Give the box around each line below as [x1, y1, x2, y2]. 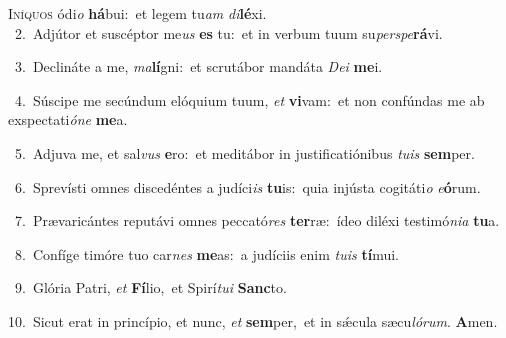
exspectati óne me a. [8, 109, 128, 130]
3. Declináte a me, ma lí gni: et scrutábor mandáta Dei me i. [14, 56, 383, 77]
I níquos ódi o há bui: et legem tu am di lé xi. [8, 3, 267, 23]
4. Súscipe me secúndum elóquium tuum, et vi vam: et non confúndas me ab [14, 89, 485, 110]
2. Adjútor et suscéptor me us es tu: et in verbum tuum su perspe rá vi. [14, 22, 443, 43]
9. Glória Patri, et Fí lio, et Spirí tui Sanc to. [14, 277, 287, 298]
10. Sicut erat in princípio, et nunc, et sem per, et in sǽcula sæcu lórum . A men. [8, 310, 498, 331]
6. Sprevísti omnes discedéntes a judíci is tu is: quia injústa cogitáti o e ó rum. [14, 176, 481, 197]
